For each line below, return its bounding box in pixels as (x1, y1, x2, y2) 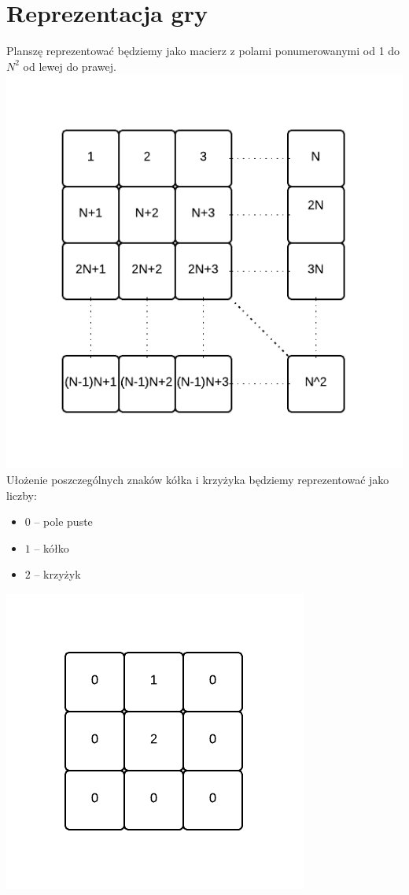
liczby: (6, 486, 37, 503)
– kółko (34, 539, 69, 556)
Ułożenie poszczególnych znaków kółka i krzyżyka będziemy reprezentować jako (6, 472, 389, 488)
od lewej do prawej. (23, 57, 116, 74)
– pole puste (34, 513, 93, 530)
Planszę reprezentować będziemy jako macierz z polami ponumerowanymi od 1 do (6, 43, 400, 59)
